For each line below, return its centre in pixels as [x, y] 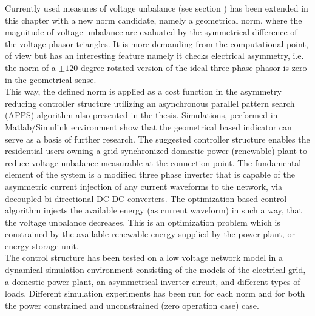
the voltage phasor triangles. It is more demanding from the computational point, [157, 43]
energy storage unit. [42, 245]
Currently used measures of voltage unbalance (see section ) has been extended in [157, 8]
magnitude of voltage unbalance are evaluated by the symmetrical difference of [151, 32]
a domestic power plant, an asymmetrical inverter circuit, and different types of [153, 281]
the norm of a [30, 67]
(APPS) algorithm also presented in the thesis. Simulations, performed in [141, 115]
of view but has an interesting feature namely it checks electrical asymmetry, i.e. [154, 55]
